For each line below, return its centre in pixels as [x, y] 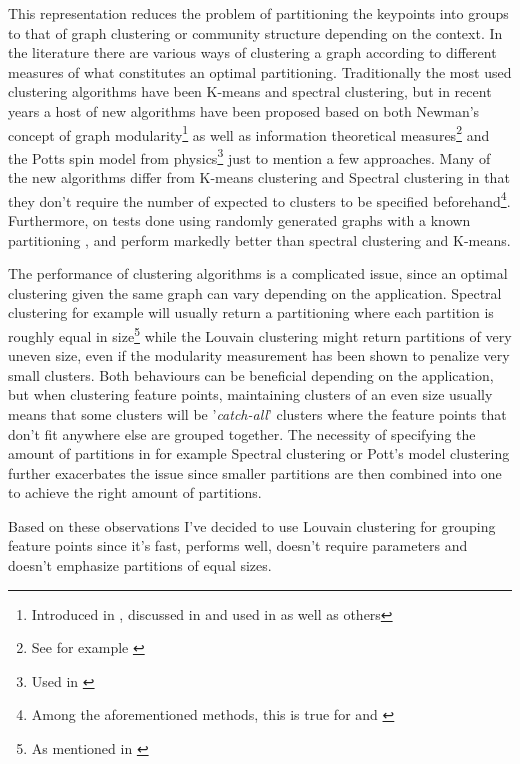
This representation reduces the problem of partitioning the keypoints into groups [258, 13]
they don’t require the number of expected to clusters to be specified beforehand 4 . [259, 199]
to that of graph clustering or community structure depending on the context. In [255, 32]
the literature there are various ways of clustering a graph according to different [252, 52]
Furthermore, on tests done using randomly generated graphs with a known [239, 219]
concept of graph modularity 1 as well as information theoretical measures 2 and [249, 133]
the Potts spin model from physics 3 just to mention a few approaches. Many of [249, 156]
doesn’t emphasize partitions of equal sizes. [140, 565]
